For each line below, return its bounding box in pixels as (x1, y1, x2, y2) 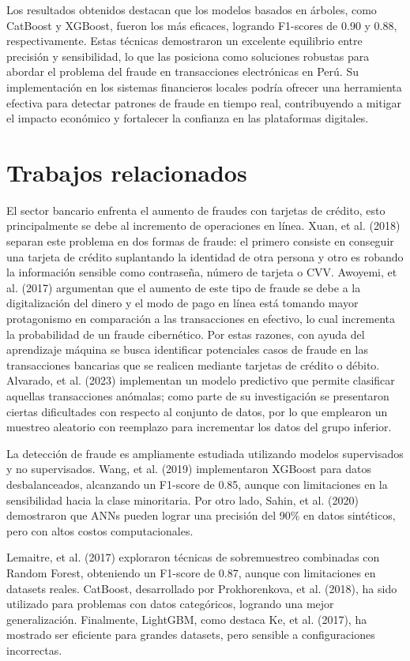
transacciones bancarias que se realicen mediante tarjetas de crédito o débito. (6, 356, 380, 373)
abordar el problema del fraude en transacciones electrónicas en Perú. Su (6, 63, 359, 80)
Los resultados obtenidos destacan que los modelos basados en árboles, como (6, 2, 377, 17)
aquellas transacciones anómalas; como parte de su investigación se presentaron (6, 388, 389, 404)
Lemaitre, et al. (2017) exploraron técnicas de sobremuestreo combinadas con (6, 549, 380, 565)
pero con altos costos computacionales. (6, 522, 194, 539)
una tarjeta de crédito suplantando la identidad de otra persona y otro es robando (6, 248, 404, 265)
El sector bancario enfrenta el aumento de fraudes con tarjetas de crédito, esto (6, 201, 386, 218)
